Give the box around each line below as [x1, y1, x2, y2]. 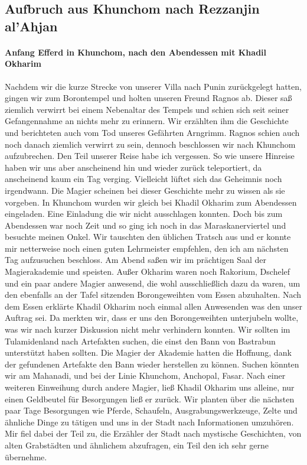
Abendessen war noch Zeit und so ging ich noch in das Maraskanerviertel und [5, 219, 286, 231]
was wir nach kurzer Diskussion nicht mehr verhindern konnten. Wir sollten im [5, 323, 290, 336]
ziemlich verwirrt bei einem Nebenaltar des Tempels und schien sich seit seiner [5, 103, 289, 115]
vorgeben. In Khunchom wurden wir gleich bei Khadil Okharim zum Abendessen [5, 196, 297, 208]
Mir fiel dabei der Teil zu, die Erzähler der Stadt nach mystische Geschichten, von [5, 427, 302, 440]
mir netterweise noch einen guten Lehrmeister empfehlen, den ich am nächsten [5, 242, 289, 254]
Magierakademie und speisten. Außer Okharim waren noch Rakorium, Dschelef [5, 265, 290, 278]
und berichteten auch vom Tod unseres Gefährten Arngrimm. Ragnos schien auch [5, 126, 300, 138]
